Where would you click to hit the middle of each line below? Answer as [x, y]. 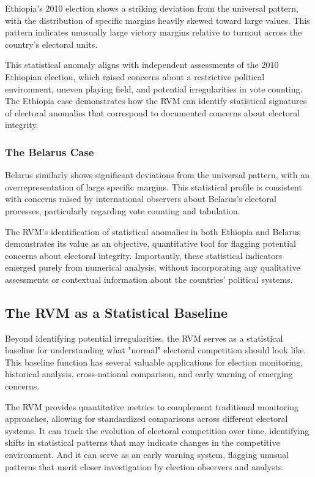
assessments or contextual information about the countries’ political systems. [149, 279]
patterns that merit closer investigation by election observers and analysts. [145, 466]
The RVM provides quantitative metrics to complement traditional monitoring [152, 406]
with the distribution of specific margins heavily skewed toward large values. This [157, 20]
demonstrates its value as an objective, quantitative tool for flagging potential [151, 243]
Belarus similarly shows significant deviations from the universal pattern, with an [157, 175]
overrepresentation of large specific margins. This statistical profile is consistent [154, 186]
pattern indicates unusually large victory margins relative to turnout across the [154, 32]
